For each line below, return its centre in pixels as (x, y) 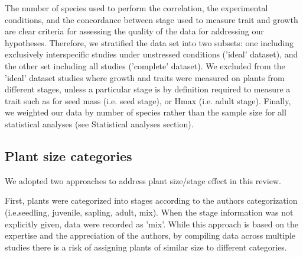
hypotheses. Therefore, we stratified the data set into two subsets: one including (149, 42)
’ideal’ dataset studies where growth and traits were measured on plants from (145, 77)
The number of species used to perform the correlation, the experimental (136, 8)
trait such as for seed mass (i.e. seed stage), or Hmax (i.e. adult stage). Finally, (148, 100)
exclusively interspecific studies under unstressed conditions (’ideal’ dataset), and (151, 54)
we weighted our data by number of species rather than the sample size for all (146, 112)
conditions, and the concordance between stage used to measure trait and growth (151, 19)
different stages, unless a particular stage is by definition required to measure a (148, 89)
